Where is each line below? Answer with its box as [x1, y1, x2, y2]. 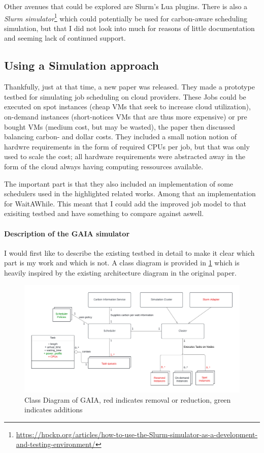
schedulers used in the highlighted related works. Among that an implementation [4, 188, 256, 199]
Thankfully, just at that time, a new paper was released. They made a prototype [4, 81, 255, 92]
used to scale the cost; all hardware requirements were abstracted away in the [4, 151, 245, 162]
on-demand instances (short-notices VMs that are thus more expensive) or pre [4, 111, 247, 122]
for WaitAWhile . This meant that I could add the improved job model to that [4, 198, 246, 208]
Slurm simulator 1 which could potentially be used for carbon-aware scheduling [4, 11, 248, 23]
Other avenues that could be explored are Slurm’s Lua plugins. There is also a [4, 1, 248, 11]
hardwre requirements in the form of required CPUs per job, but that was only [4, 141, 250, 152]
